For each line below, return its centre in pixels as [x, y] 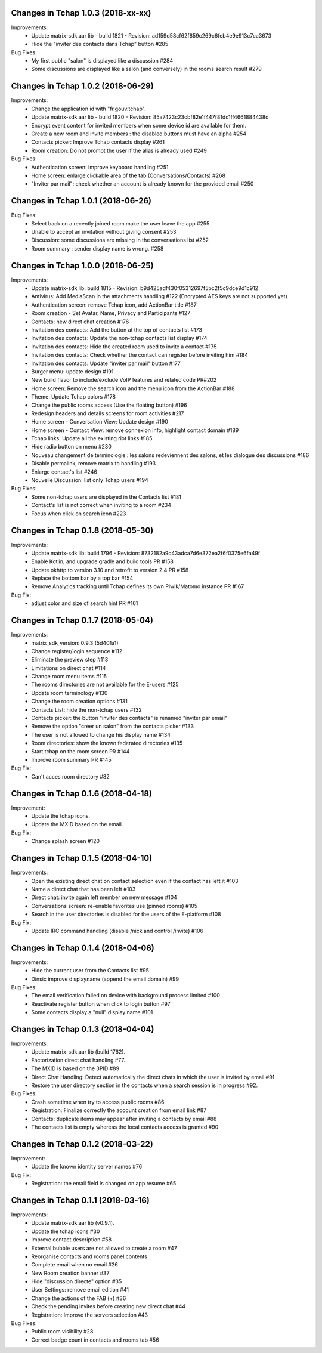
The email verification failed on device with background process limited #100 [126, 996]
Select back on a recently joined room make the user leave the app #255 [120, 223]
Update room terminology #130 [69, 693]
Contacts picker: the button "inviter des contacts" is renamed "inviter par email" [129, 718]
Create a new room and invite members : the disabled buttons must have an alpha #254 [139, 134]
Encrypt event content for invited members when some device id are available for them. [139, 125]
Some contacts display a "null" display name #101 [92, 1012]
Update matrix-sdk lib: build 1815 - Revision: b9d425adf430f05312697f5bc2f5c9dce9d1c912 [145, 288]
